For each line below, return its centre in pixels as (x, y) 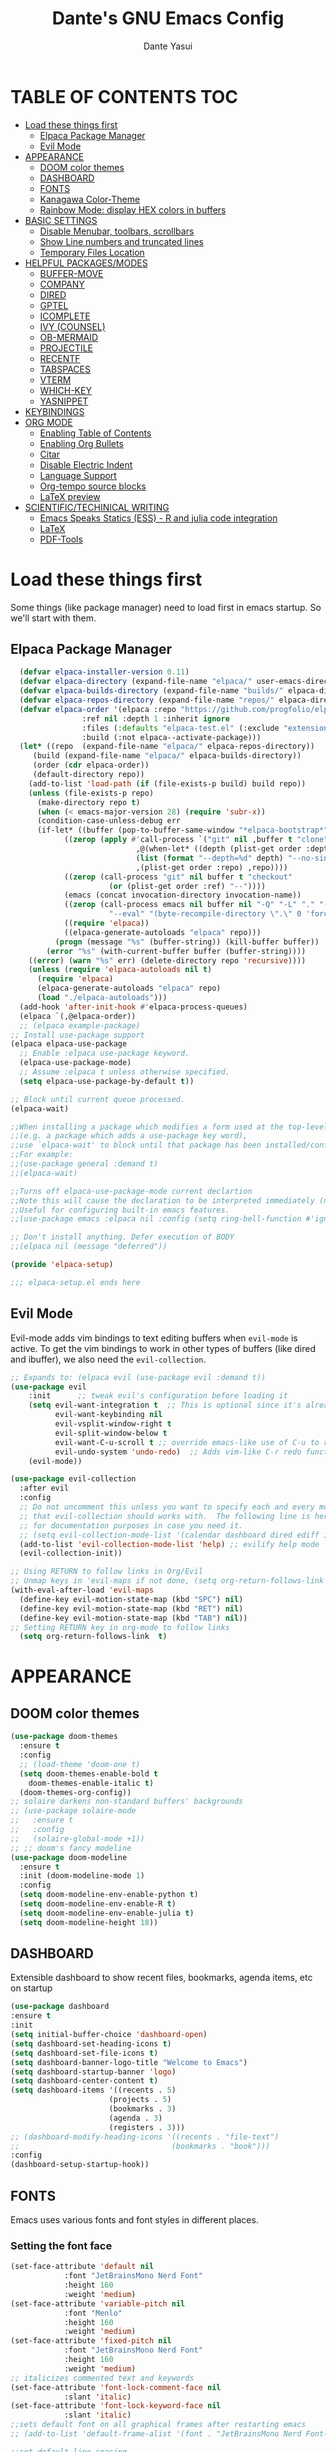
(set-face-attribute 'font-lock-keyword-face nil (116, 2406)
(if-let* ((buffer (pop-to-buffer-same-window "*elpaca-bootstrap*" (182, 830)
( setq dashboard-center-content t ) (84, 2081)
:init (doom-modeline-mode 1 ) (82, 1876)
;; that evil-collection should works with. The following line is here (176, 1516)
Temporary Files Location (92, 252)
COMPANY (62, 284)
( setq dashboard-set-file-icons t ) (84, 2053)
